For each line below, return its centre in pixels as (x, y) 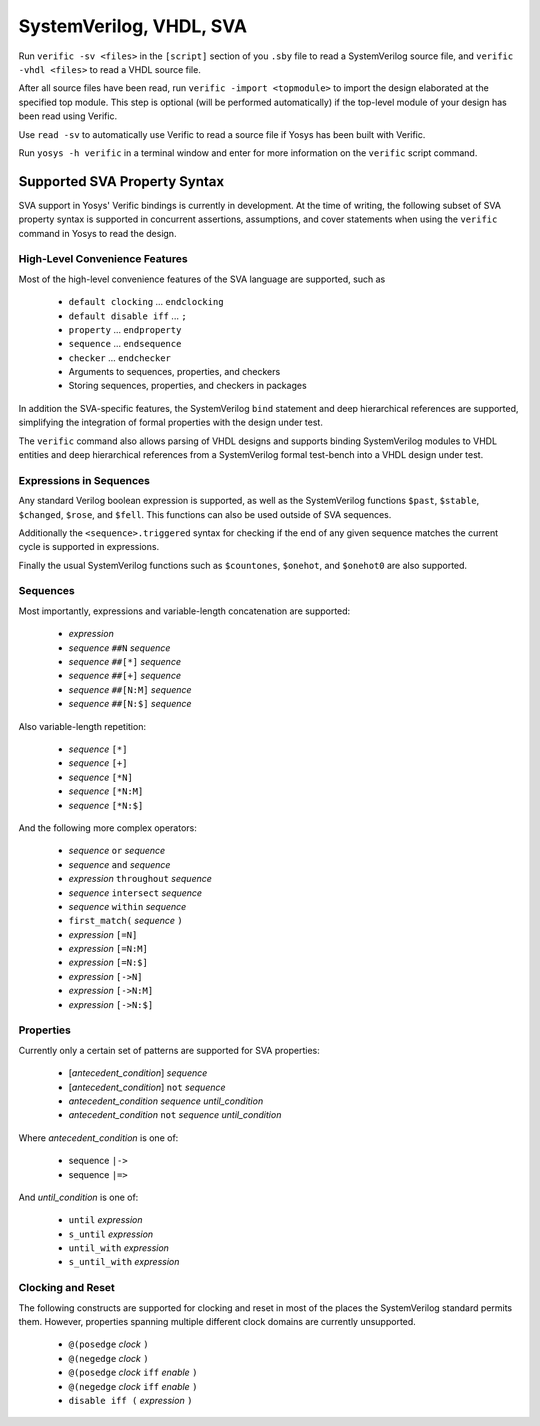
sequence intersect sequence (135, 892)
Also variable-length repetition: (82, 726)
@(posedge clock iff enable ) (133, 1372)
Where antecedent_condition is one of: (98, 1137)
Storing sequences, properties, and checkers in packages (187, 386)
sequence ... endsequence (125, 344)
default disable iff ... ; (127, 316)
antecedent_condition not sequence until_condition (175, 1115)
